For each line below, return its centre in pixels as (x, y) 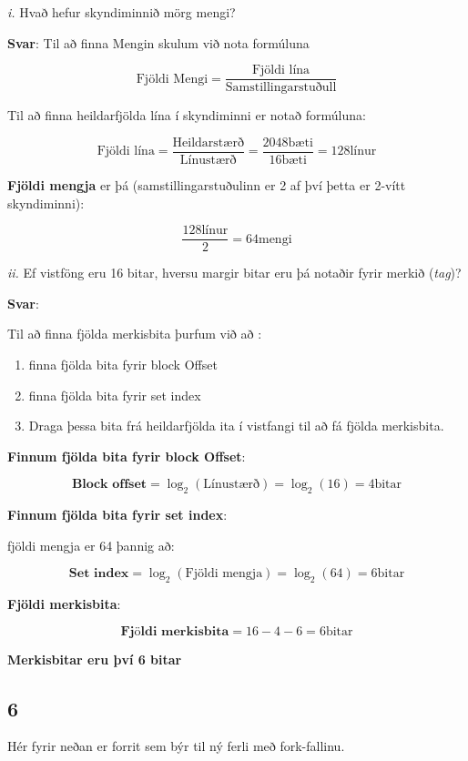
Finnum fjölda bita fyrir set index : (117, 515)
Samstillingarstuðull (281, 88)
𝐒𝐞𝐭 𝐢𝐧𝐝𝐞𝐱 (99, 574)
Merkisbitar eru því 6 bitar (95, 659)
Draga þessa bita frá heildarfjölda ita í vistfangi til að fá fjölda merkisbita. (236, 426)
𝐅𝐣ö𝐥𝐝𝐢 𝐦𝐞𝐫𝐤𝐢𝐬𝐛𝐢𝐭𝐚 (175, 631)
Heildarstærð (208, 142)
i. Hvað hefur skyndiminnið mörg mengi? (122, 12)
